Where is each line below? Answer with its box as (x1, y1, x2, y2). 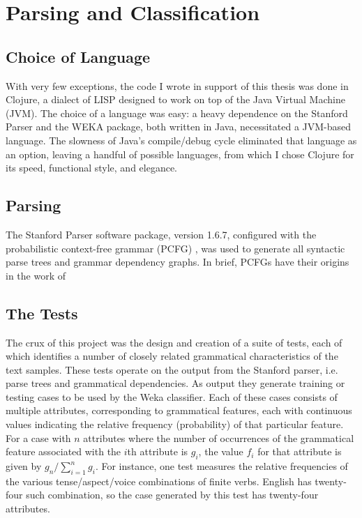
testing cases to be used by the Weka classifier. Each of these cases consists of (6, 389, 338, 404)
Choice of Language (6, 45, 151, 67)
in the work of (6, 268, 66, 282)
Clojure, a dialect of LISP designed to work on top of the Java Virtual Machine (6, 92, 345, 107)
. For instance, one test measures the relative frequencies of (95, 459, 348, 473)
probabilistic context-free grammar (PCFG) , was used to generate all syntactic (6, 241, 345, 255)
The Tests (6, 302, 78, 323)
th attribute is (127, 444, 188, 459)
